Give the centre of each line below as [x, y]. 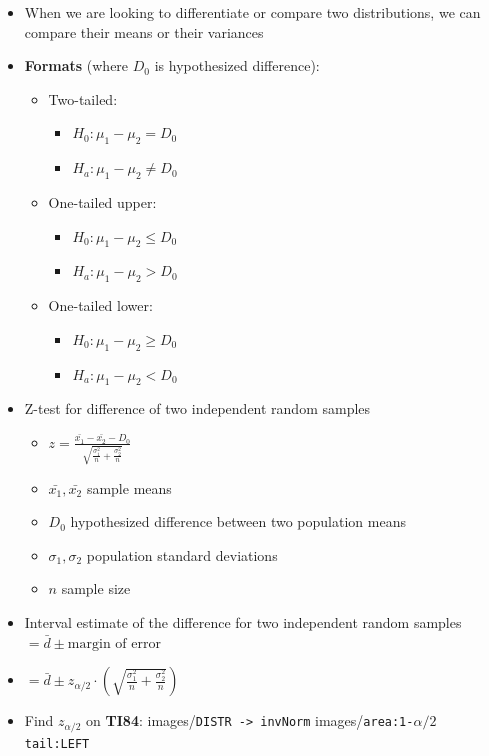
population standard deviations [182, 554]
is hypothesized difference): [237, 65]
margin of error [114, 643]
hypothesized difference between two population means [238, 521]
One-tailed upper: [102, 201]
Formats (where [76, 65]
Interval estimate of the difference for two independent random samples [243, 622]
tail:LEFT [57, 743]
